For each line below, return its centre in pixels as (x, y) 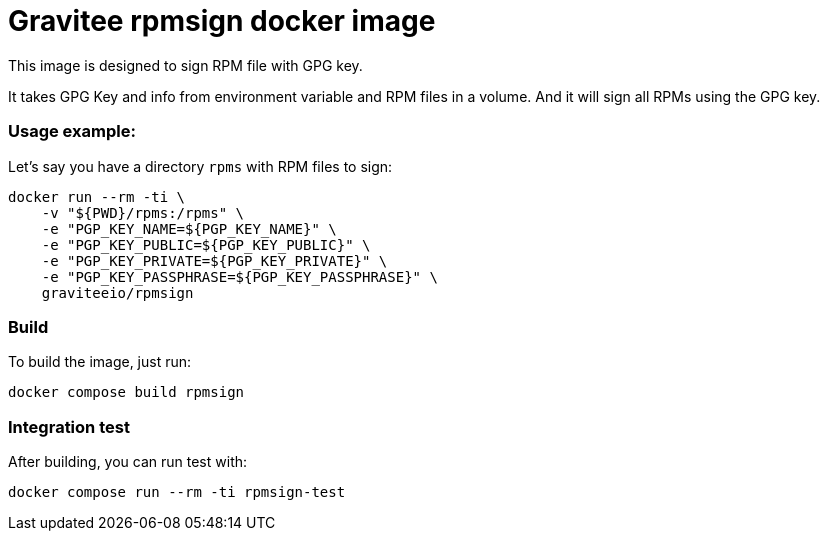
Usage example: (72, 131)
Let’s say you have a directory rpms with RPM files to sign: (200, 166)
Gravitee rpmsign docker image (222, 21)
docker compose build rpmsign (126, 392)
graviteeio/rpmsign (117, 292)
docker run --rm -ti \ (97, 196)
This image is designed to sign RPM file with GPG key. (185, 65)
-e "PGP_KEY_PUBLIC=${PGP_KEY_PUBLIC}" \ (206, 244)
